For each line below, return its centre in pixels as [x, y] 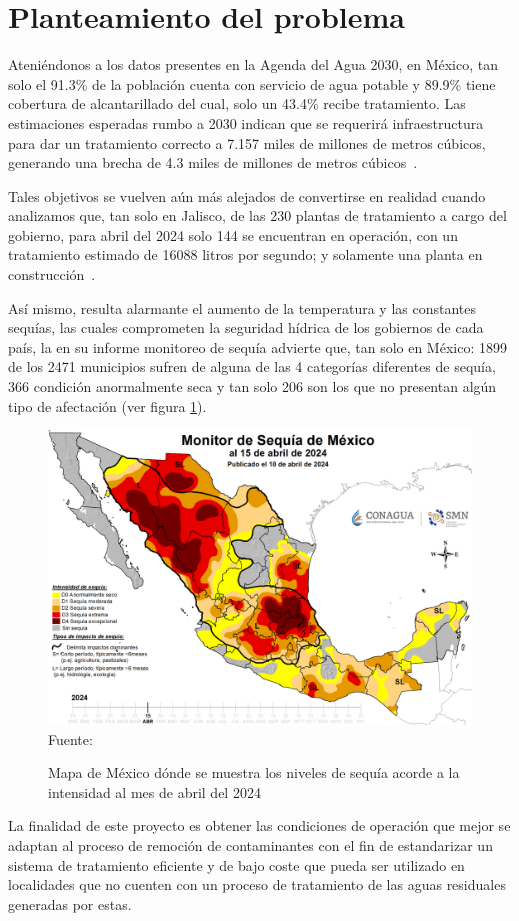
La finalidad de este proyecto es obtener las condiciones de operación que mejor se [259, 825]
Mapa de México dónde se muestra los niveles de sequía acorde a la [254, 772]
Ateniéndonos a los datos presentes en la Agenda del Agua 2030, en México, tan [253, 64]
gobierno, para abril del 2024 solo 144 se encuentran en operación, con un [233, 234]
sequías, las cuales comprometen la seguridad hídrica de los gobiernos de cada [246, 327]
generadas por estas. [70, 903]
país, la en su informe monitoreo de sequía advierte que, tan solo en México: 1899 [257, 346]
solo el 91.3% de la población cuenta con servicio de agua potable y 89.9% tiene [252, 83]
